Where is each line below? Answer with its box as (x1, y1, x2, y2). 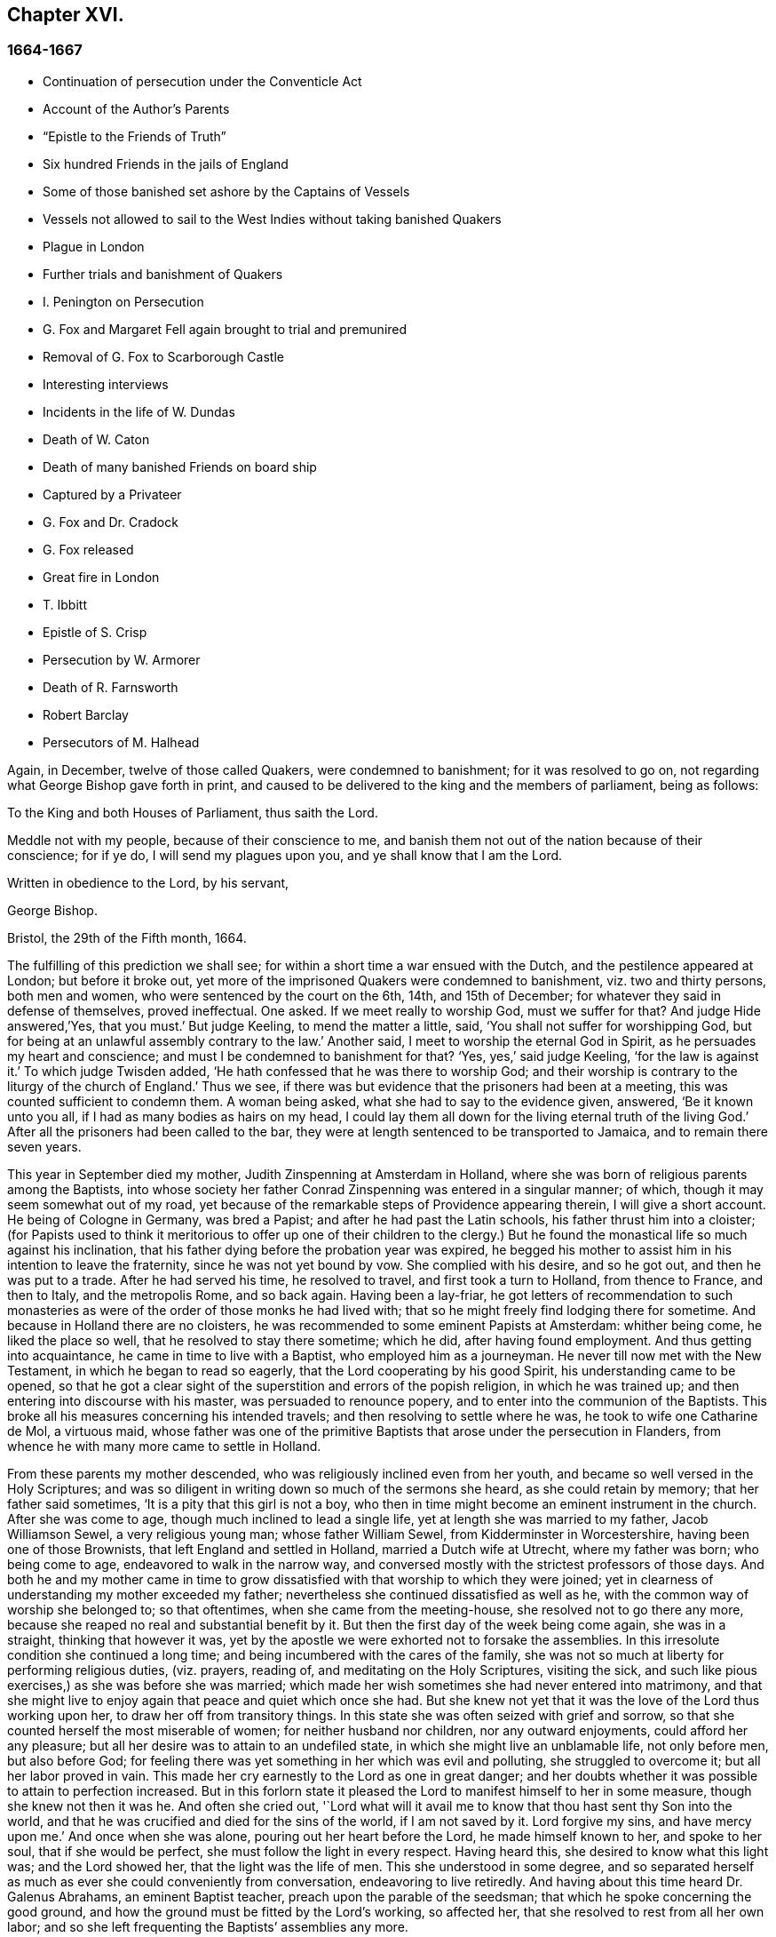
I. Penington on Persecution (43, 293, 204, 309)
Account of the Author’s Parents (43, 100, 230, 116)
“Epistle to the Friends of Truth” (43, 128, 226, 144)
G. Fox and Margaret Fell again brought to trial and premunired (43, 321, 408, 337)
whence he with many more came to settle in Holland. (7, 1438, 321, 1454)
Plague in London (43, 238, 145, 254)
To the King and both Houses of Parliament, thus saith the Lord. (7, 804, 378, 820)
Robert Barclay (43, 706, 129, 722)
